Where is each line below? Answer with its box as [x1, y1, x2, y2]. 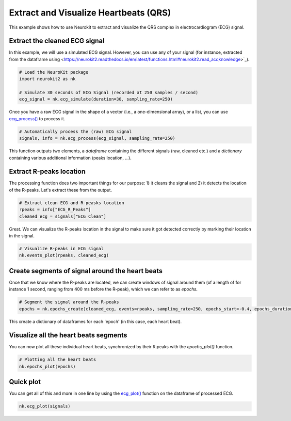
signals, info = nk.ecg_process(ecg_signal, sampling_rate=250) [19, 136, 176, 141]
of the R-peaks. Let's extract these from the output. [9, 187, 112, 193]
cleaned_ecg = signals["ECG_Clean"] [19, 213, 107, 219]
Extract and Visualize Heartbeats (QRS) [9, 7, 171, 18]
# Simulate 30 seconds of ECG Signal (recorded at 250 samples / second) [19, 90, 198, 95]
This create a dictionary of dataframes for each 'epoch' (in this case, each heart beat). [9, 318, 182, 324]
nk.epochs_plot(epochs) [19, 364, 76, 369]
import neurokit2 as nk [19, 76, 76, 82]
